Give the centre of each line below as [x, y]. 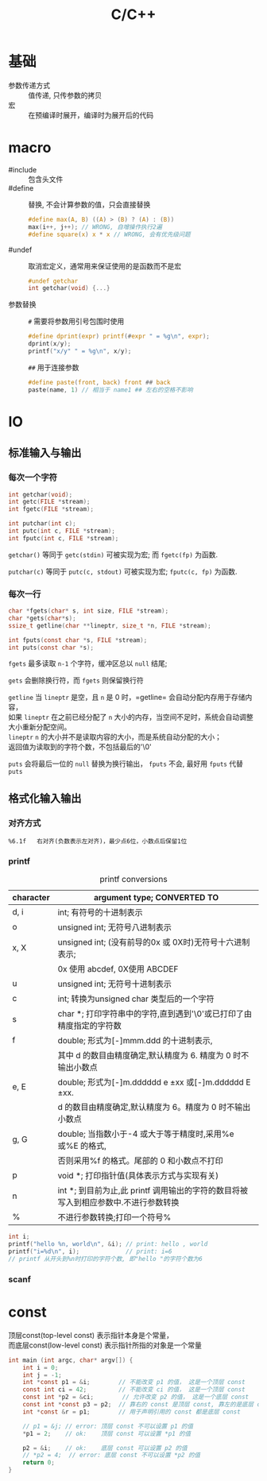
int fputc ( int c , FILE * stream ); [64, 538]
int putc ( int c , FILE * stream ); [62, 531]
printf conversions [133, 880]
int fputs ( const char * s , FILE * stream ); [78, 640]
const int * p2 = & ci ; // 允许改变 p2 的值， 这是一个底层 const [136, 1397]
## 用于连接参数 [54, 367]
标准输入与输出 [45, 453]
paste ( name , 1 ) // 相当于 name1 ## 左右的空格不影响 [110, 390]
